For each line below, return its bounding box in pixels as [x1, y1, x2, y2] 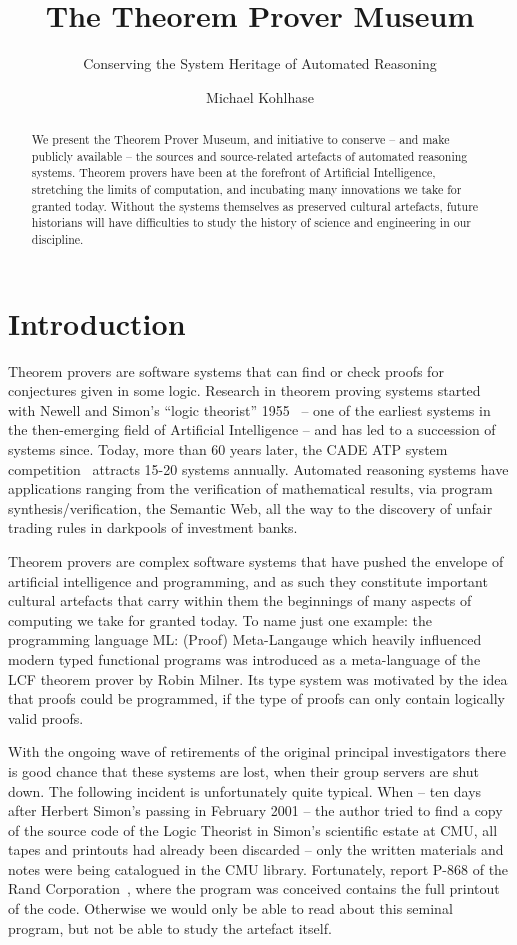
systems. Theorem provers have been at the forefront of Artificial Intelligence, [31, 164, 436, 181]
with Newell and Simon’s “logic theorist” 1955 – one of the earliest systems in [8, 399, 491, 420]
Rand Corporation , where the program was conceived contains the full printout [8, 878, 500, 899]
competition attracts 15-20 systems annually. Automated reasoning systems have [8, 458, 509, 479]
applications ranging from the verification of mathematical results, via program [8, 478, 493, 499]
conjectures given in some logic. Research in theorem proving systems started [8, 380, 481, 401]
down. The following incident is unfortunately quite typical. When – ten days [8, 780, 482, 801]
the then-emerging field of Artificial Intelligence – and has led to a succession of [8, 419, 496, 440]
